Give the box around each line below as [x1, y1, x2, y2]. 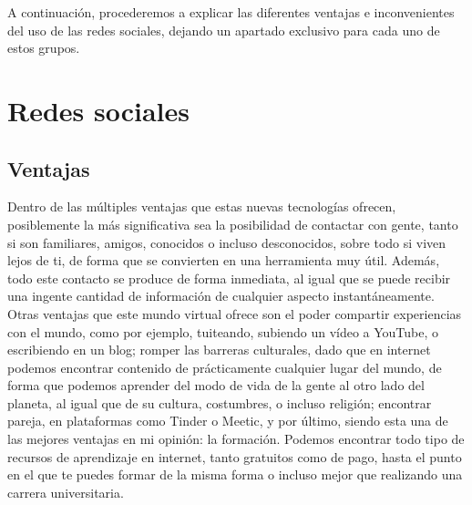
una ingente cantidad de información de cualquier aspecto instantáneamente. [7, 286, 435, 305]
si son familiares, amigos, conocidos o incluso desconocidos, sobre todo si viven [7, 232, 446, 252]
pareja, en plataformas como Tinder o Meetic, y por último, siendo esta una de [7, 411, 448, 430]
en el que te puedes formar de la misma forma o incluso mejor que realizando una [7, 465, 463, 484]
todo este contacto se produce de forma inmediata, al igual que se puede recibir [7, 268, 451, 287]
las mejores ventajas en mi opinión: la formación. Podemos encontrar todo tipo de [7, 429, 465, 448]
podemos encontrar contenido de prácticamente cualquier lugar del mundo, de [7, 357, 442, 376]
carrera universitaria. [7, 482, 124, 501]
